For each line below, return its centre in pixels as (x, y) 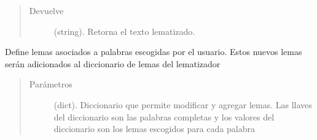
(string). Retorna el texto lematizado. (124, 31)
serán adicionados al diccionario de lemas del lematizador (113, 63)
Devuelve (46, 10)
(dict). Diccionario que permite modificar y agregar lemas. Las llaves (183, 104)
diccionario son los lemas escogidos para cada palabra (154, 129)
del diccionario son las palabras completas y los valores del (164, 116)
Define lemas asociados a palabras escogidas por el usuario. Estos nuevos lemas (154, 52)
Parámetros (51, 84)
